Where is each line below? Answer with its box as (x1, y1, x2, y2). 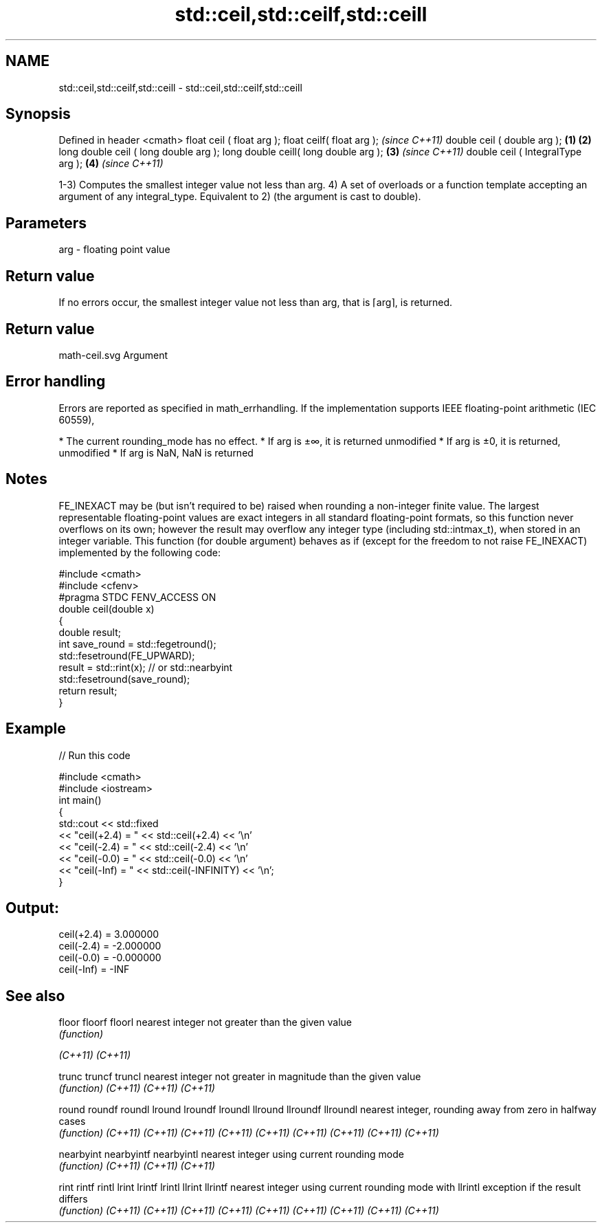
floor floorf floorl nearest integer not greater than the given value (58, 1016, 352, 1029)
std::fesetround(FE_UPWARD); (58, 649, 195, 661)
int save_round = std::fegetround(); (58, 637, 216, 650)
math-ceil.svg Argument (58, 349, 168, 361)
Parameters (5, 214, 87, 232)
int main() (58, 793, 102, 806)
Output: (5, 899, 59, 917)
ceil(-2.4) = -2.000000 (58, 940, 161, 952)
